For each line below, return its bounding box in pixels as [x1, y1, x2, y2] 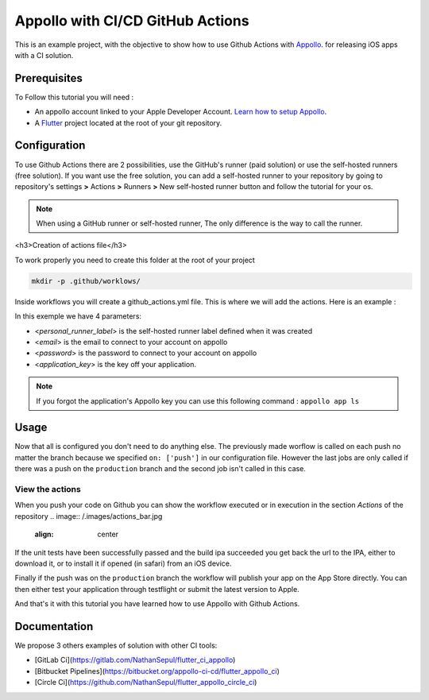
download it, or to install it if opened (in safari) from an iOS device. [14, 559, 232, 568]
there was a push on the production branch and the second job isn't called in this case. [14, 464, 306, 474]
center [97, 529, 119, 540]
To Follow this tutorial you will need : [14, 92, 134, 102]
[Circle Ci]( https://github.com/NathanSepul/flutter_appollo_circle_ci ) [34, 678, 257, 687]
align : [34, 529, 54, 540]
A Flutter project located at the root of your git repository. [34, 118, 222, 127]
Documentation [14, 620, 94, 633]
